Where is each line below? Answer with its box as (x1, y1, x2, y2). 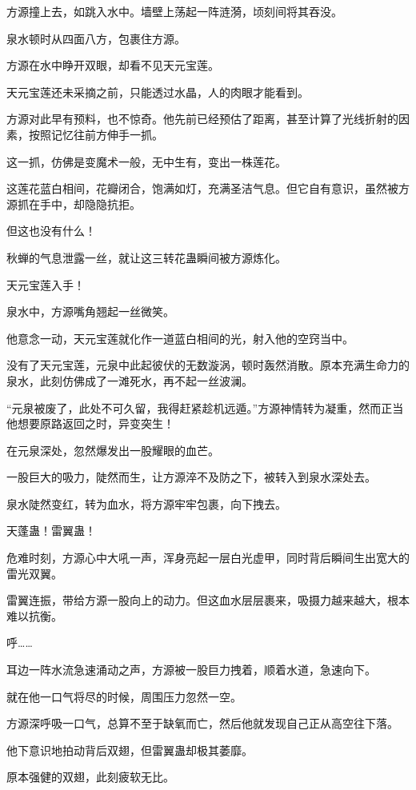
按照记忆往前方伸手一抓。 (28, 126, 163, 142)
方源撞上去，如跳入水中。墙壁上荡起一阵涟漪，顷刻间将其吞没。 (6, 3, 342, 19)
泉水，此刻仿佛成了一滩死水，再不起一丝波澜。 (6, 372, 253, 389)
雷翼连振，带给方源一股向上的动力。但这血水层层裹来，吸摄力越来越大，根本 (6, 592, 410, 608)
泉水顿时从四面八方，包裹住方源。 (6, 30, 186, 46)
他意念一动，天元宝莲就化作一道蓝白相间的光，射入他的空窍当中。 (6, 329, 354, 346)
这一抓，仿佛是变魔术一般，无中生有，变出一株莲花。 (6, 153, 286, 170)
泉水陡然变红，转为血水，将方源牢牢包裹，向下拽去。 (6, 495, 286, 512)
